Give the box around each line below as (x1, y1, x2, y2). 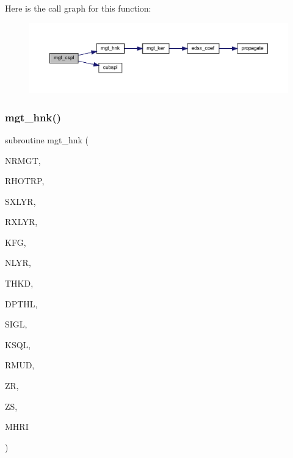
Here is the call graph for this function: (5, 2, 151, 14)
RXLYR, (5, 215, 38, 228)
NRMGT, (5, 154, 41, 166)
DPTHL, (5, 297, 38, 310)
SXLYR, (5, 195, 36, 207)
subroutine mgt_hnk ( (5, 133, 89, 146)
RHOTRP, (5, 174, 45, 187)
